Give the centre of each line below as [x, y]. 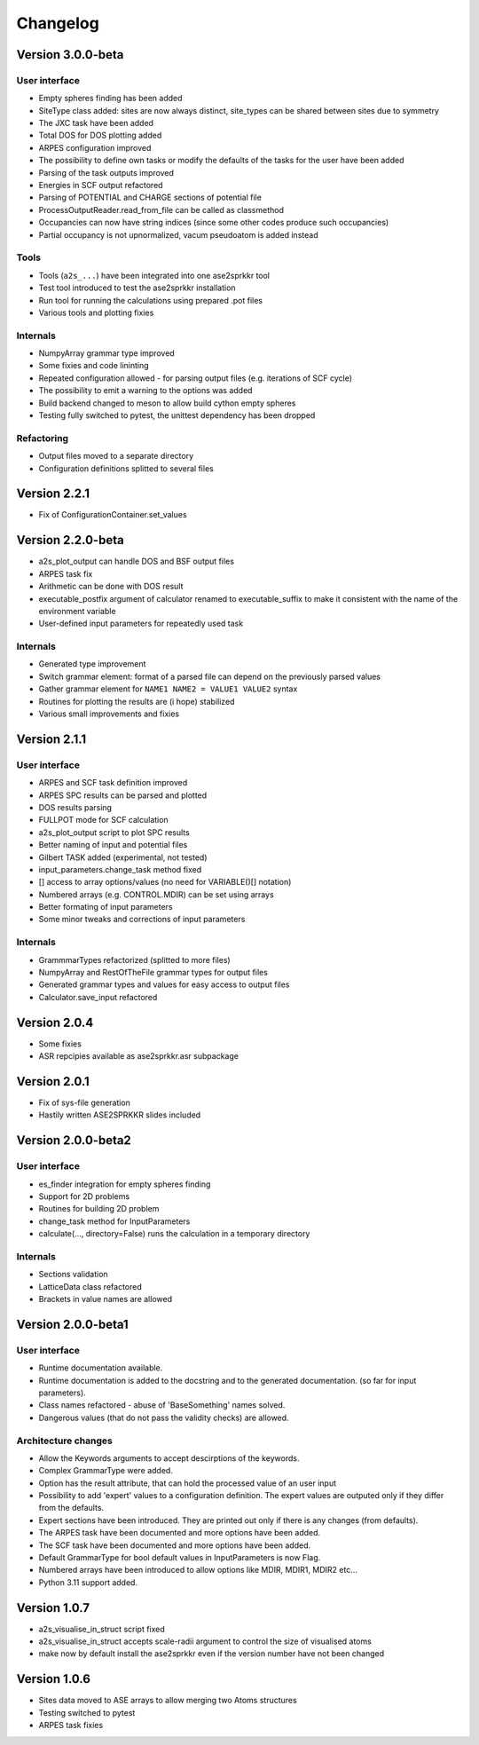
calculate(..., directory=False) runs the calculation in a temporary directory [174, 1234]
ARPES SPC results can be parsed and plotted [123, 795]
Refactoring [43, 438]
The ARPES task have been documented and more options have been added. [180, 1533]
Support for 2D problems [84, 1196]
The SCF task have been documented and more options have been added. [175, 1545]
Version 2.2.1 [53, 494]
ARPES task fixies [71, 1725]
